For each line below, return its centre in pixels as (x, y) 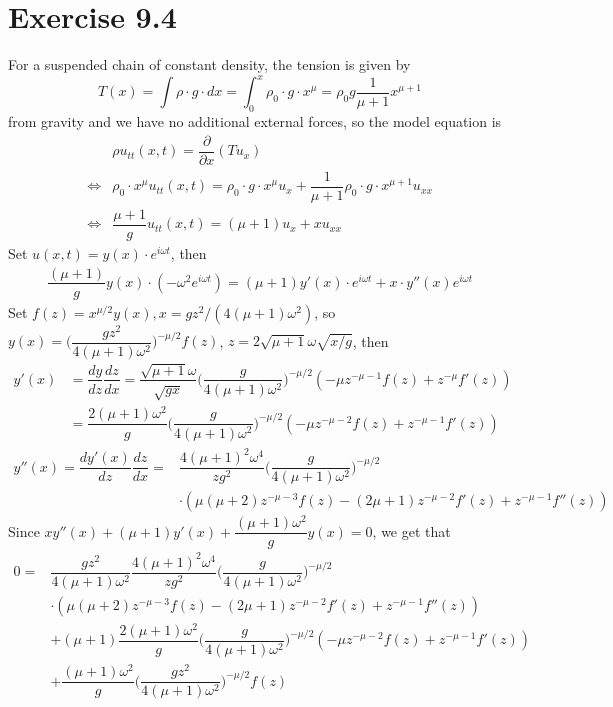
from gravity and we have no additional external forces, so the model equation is (255, 121)
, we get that (411, 530)
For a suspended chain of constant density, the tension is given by (209, 64)
